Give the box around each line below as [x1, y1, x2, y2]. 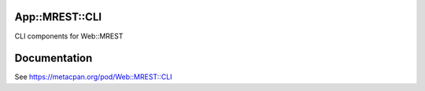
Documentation [14, 52, 93, 65]
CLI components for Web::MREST [14, 31, 124, 41]
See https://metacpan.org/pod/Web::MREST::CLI [14, 72, 172, 82]
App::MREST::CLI [14, 10, 102, 24]
